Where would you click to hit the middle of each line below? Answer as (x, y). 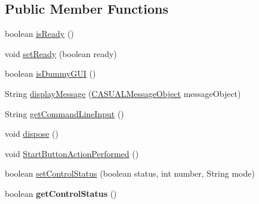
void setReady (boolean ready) (61, 53)
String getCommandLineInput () (64, 113)
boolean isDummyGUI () (50, 73)
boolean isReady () (39, 34)
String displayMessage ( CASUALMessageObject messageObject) (123, 93)
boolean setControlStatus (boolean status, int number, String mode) (130, 173)
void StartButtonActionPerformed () (72, 153)
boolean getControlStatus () (61, 193)
